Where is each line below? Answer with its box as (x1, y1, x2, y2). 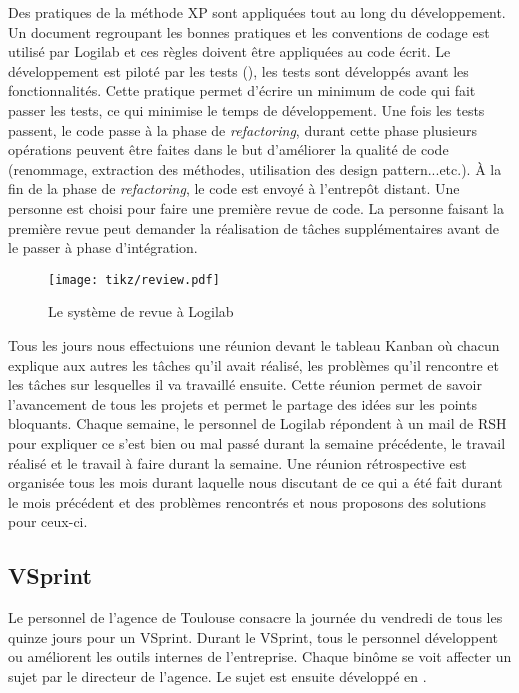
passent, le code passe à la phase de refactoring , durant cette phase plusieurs (8, 119, 477, 140)
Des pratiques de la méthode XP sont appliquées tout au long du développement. (8, 2, 506, 22)
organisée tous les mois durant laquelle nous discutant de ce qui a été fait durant (8, 472, 503, 493)
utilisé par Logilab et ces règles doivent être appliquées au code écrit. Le (8, 41, 451, 62)
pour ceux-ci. (8, 511, 88, 532)
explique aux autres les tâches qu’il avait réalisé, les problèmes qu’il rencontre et (8, 354, 500, 375)
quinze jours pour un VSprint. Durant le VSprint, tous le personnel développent (8, 626, 498, 647)
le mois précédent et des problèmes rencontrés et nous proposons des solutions (8, 491, 487, 512)
